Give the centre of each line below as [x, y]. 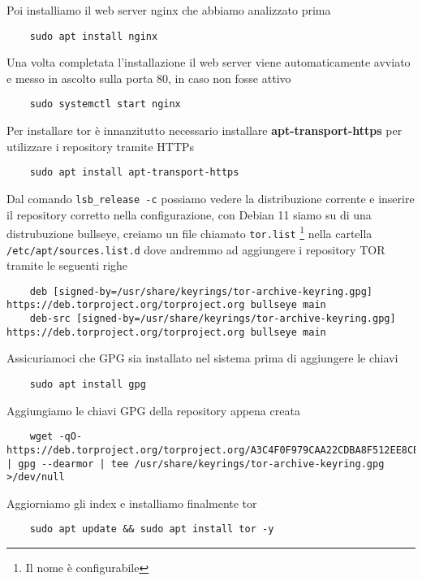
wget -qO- [56, 437]
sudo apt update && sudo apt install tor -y [152, 529]
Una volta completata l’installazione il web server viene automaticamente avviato [209, 62]
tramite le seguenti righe [67, 265]
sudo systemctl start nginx [105, 104]
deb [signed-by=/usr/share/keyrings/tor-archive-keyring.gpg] [201, 291]
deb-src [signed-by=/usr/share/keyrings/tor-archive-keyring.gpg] [213, 319]
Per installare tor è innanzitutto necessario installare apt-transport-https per [205, 130]
